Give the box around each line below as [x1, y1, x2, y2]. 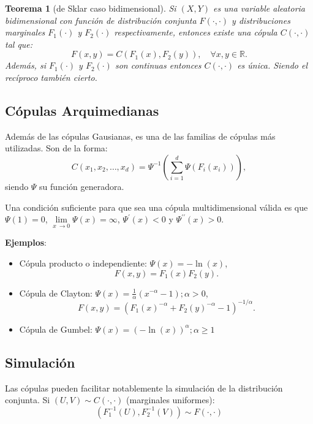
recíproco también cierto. [5, 70, 97, 83]
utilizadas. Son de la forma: [5, 142, 108, 154]
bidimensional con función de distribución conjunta [5, 13, 197, 26]
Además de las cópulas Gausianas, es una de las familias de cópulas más [5, 129, 276, 142]
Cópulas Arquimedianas [5, 100, 159, 119]
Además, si [5, 59, 46, 72]
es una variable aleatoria [213, 2, 306, 14]
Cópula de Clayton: [19, 286, 92, 299]
